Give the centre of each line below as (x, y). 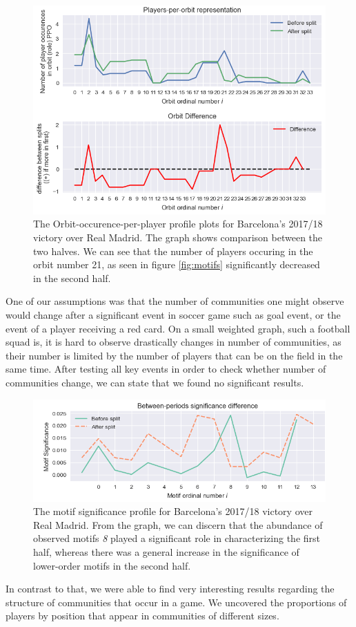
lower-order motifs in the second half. (112, 565)
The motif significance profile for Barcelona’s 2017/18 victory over (173, 511)
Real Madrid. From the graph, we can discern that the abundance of (178, 524)
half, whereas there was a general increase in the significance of (166, 551)
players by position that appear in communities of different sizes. (142, 616)
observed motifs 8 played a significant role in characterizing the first (177, 538)
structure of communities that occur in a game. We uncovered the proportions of (176, 602)
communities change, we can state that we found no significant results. (155, 382)
